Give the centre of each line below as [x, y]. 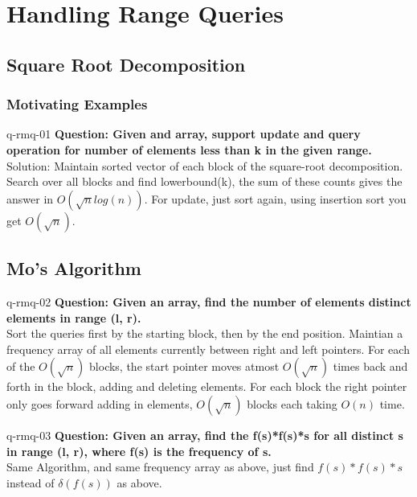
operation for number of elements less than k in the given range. [189, 149]
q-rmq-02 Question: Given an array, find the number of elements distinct [209, 301]
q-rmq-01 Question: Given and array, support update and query [184, 134]
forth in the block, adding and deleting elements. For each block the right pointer [207, 386]
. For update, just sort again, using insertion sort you [275, 198]
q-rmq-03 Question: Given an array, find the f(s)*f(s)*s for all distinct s [205, 435]
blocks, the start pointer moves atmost [184, 366]
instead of [31, 482]
